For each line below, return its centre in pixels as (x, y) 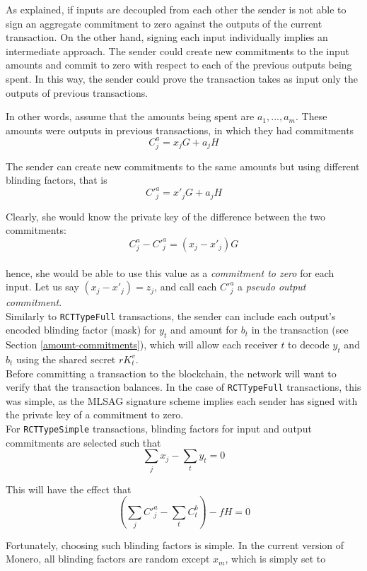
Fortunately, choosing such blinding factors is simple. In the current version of (175, 544)
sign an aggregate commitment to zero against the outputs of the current (164, 23)
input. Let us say (42, 287)
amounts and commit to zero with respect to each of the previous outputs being (179, 65)
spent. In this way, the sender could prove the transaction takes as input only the (182, 78)
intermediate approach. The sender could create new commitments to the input (177, 51)
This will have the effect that (69, 489)
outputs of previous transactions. (77, 92)
